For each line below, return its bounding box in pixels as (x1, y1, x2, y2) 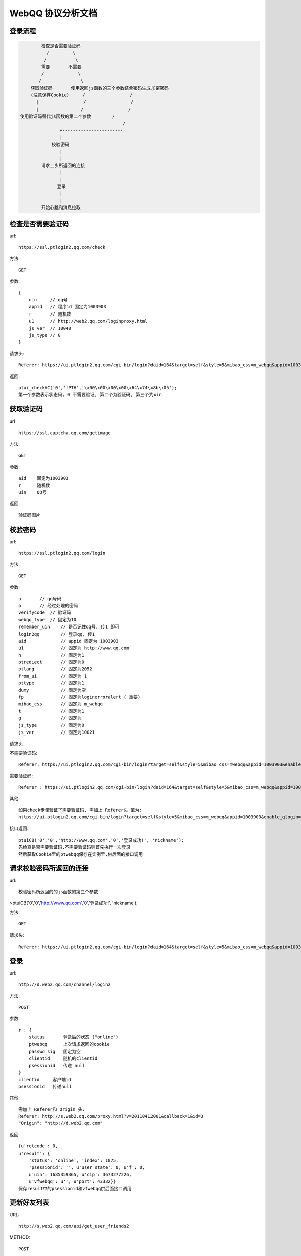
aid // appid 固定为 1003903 (18, 638, 119, 644)
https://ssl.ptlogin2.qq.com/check (18, 244, 106, 250)
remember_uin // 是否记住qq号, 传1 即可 (18, 624, 120, 630)
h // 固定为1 (18, 652, 85, 658)
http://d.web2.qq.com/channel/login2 (18, 982, 111, 987)
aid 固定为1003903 (18, 475, 69, 481)
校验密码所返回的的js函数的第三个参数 (18, 889, 98, 894)
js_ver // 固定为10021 (18, 729, 95, 735)
